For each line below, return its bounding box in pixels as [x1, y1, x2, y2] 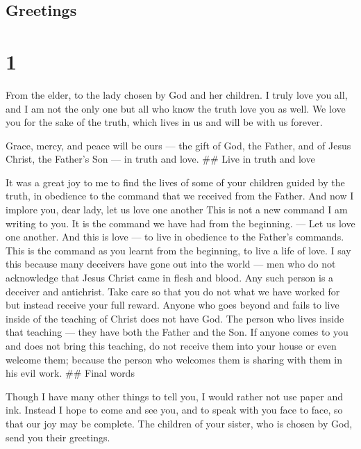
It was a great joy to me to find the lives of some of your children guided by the [6, 174, 345, 189]
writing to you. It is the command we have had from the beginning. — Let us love [6, 215, 355, 230]
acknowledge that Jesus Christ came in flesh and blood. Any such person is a [6, 270, 334, 285]
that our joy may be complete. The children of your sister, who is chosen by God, [6, 416, 353, 430]
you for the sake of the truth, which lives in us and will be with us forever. [6, 115, 323, 129]
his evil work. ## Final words [6, 366, 135, 380]
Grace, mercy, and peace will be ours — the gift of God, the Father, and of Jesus [6, 138, 351, 152]
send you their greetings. [6, 430, 110, 444]
